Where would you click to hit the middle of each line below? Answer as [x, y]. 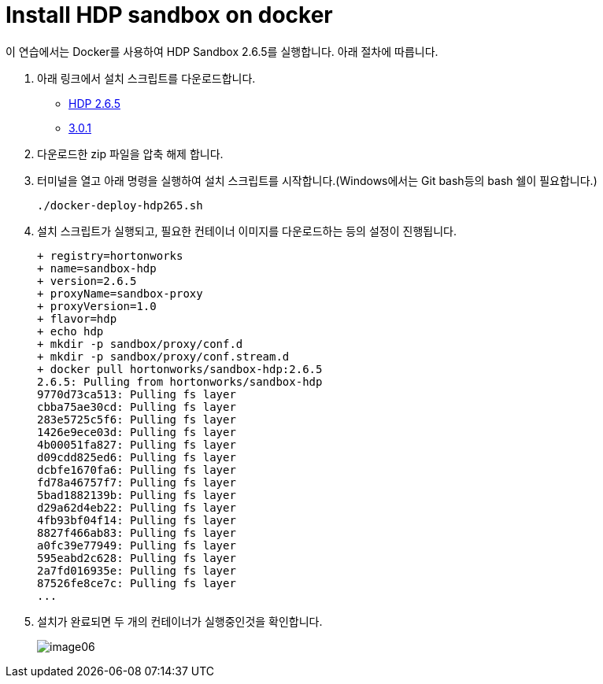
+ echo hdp [70, 331]
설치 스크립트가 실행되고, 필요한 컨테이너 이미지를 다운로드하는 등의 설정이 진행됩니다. [247, 231]
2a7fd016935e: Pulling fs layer [137, 570]
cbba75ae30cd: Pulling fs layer [137, 407]
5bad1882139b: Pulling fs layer [137, 495]
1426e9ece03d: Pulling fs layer [137, 432]
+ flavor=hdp [77, 318]
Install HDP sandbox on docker [169, 15]
